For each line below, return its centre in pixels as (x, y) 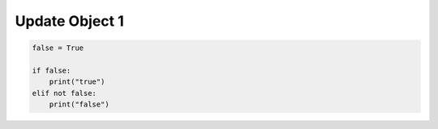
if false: (52, 70)
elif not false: (64, 93)
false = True (58, 48)
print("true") (77, 82)
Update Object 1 (70, 21)
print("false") (79, 104)
